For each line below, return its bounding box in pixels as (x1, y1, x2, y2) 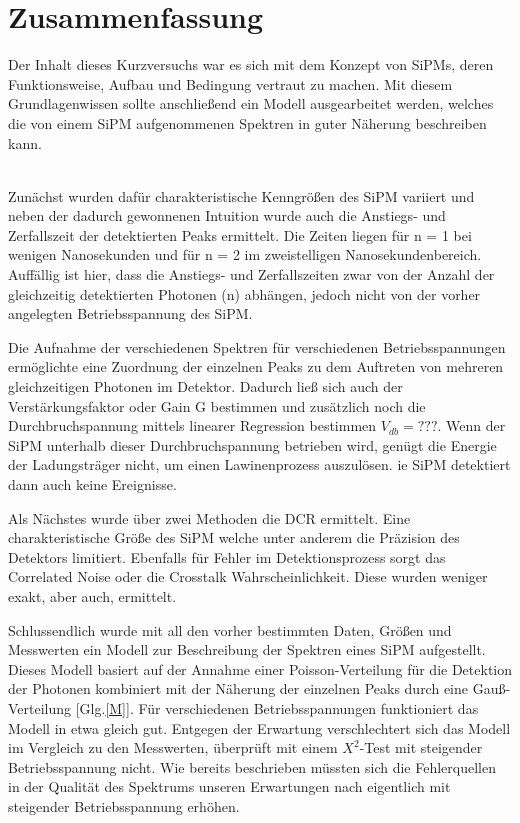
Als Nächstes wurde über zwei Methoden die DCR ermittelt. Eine (8, 507, 411, 528)
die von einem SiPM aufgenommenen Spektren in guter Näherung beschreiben (8, 112, 487, 133)
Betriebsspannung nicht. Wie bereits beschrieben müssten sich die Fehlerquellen (8, 756, 496, 777)
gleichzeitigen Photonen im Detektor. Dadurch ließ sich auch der (8, 376, 403, 397)
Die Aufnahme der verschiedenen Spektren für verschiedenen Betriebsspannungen (8, 336, 506, 357)
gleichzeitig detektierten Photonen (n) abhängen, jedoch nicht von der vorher (8, 283, 481, 304)
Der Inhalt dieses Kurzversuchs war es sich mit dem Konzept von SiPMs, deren (8, 54, 494, 75)
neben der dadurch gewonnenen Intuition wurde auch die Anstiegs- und (8, 205, 446, 226)
